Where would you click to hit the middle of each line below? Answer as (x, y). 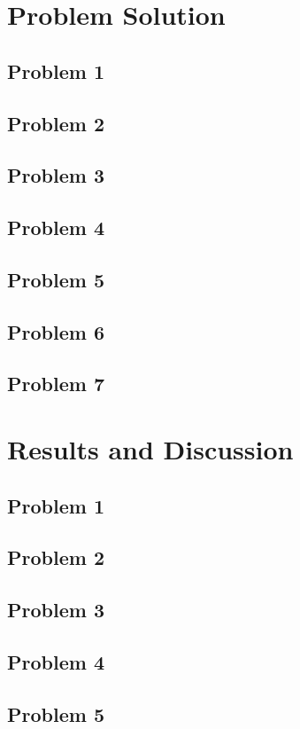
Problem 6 (56, 331)
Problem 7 (56, 384)
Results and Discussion (150, 449)
